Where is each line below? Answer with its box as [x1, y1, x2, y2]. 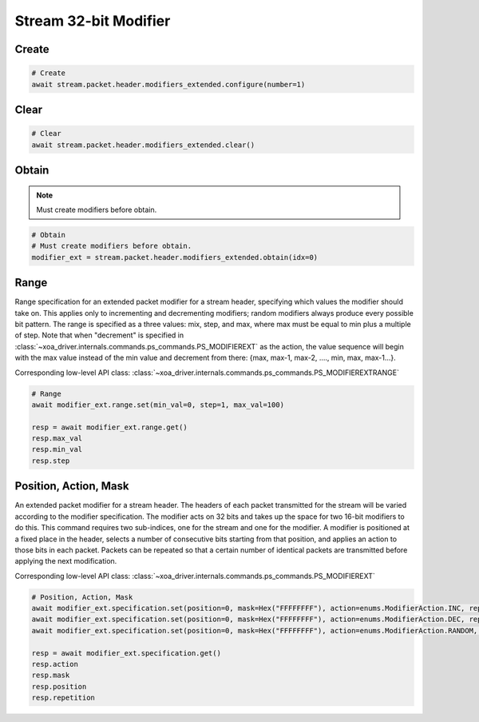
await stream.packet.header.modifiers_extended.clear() [31, 140, 255, 150]
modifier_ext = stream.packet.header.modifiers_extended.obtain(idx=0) [31, 253, 319, 261]
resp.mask [31, 671, 70, 680]
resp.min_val [31, 445, 83, 454]
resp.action [31, 660, 79, 669]
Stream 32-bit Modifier [14, 12, 171, 30]
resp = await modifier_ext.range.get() [31, 422, 188, 432]
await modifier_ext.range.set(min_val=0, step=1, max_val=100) [31, 400, 285, 409]
